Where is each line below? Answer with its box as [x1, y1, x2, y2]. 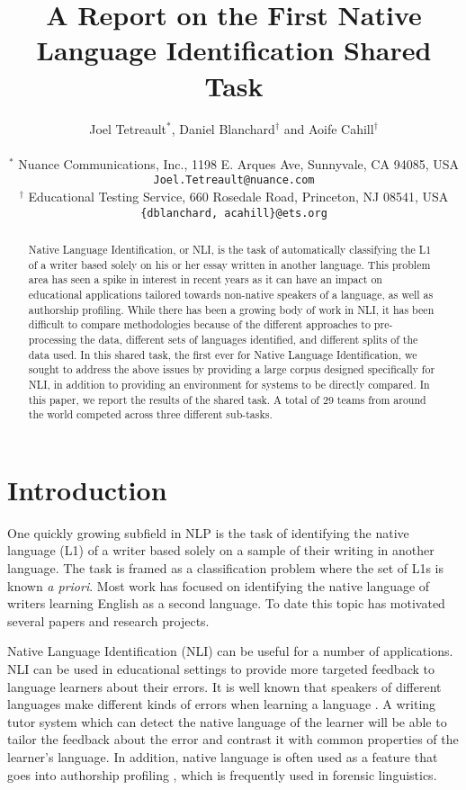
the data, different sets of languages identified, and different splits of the [80, 331, 418, 346]
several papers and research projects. [7, 611, 210, 630]
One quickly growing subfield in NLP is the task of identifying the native [7, 523, 409, 542]
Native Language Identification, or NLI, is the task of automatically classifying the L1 [28, 241, 432, 256]
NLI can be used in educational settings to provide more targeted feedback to [7, 659, 435, 678]
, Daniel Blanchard [171, 119, 275, 138]
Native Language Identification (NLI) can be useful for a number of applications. [7, 642, 453, 660]
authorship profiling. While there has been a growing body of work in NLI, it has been [28, 301, 435, 317]
